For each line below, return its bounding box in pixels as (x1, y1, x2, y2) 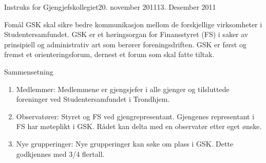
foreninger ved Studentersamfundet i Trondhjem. (16, 94, 170, 104)
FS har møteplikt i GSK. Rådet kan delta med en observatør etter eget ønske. (16, 121, 262, 132)
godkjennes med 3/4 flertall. (16, 148, 105, 159)
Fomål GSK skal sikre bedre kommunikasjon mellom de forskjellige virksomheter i (4, 19, 262, 29)
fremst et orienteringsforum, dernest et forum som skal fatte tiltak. (4, 49, 215, 60)
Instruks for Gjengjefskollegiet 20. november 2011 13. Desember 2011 (4, 2, 216, 12)
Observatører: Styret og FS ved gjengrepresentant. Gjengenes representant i (16, 111, 255, 121)
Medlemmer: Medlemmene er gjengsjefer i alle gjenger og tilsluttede (16, 83, 230, 94)
